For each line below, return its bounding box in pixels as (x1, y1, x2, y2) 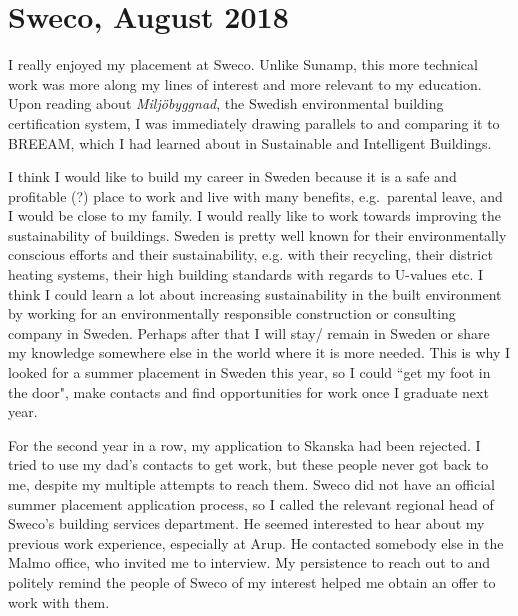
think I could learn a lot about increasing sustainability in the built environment (8, 283, 502, 304)
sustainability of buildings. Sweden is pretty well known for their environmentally (8, 224, 507, 245)
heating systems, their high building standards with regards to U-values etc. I (8, 264, 484, 285)
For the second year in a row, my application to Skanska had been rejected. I (8, 434, 481, 455)
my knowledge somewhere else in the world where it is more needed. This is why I (8, 342, 511, 363)
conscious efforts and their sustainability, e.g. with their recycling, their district (8, 244, 493, 265)
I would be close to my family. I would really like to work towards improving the (8, 205, 502, 226)
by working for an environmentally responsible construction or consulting (8, 303, 456, 324)
